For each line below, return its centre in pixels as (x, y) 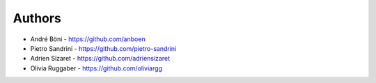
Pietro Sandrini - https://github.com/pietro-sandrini (103, 48)
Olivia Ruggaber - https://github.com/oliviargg (96, 68)
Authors (37, 18)
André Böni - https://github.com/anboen (88, 39)
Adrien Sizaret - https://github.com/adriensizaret (100, 59)
